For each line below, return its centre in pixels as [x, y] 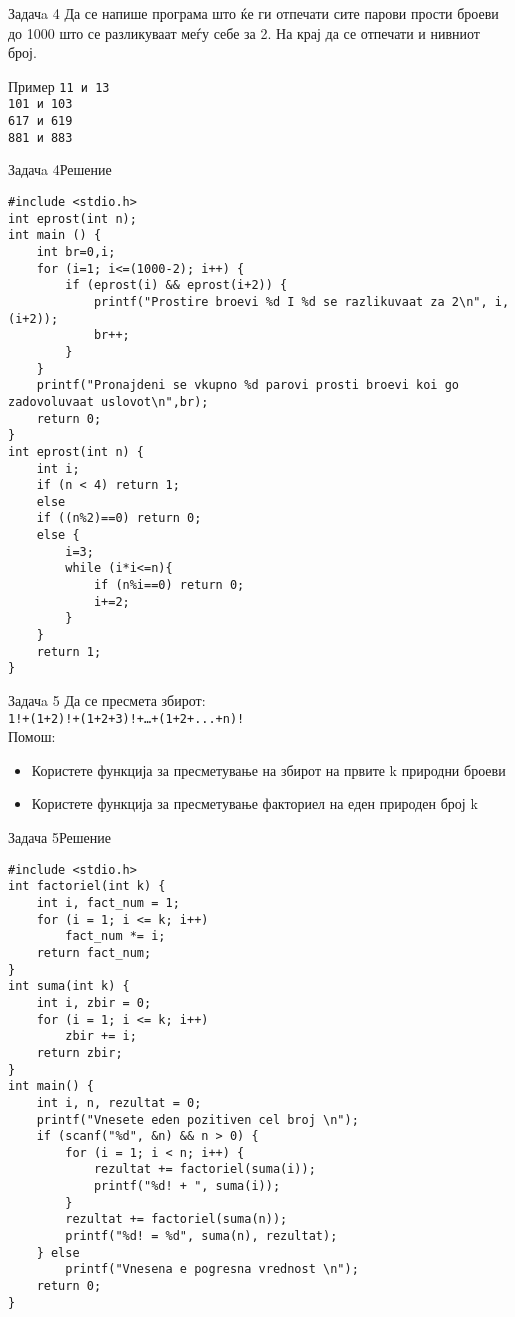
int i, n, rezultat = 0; [119, 1102]
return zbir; [79, 1052]
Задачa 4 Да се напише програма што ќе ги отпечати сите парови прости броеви [253, 13]
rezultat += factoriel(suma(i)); [204, 1169]
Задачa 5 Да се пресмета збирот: [107, 700]
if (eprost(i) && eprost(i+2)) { [176, 285]
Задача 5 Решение [59, 837]
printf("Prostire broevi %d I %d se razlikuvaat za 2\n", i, [301, 301]
